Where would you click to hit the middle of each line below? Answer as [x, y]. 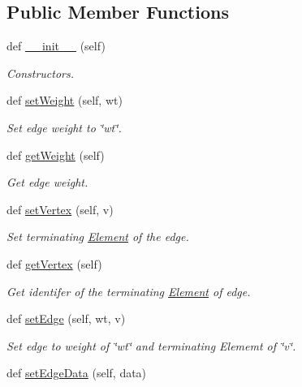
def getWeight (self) [56, 155]
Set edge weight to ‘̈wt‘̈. [64, 127]
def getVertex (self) [54, 263]
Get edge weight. [47, 182]
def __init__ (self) [56, 46]
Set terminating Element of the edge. [98, 236]
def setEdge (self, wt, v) [66, 318]
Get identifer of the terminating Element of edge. [129, 291]
